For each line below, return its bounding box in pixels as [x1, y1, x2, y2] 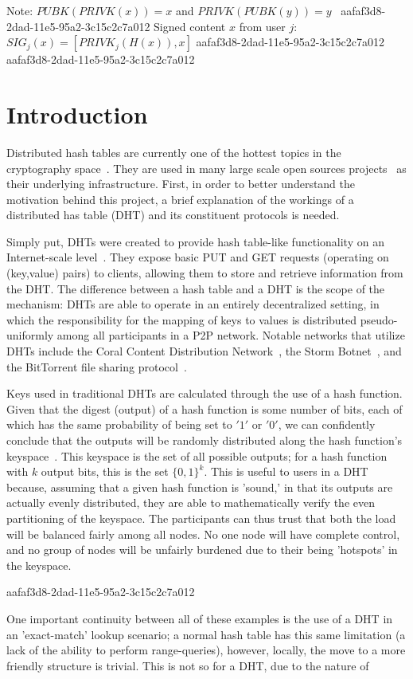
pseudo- [360, 311, 398, 328]
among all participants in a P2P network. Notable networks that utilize [56, 327, 405, 343]
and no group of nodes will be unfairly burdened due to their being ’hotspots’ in [6, 541, 398, 558]
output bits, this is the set [41, 463, 169, 480]
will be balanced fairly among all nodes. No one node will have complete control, [6, 525, 400, 542]
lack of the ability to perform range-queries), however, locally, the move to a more [6, 642, 406, 658]
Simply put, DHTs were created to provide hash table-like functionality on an [6, 233, 384, 249]
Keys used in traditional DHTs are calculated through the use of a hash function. [6, 385, 403, 402]
